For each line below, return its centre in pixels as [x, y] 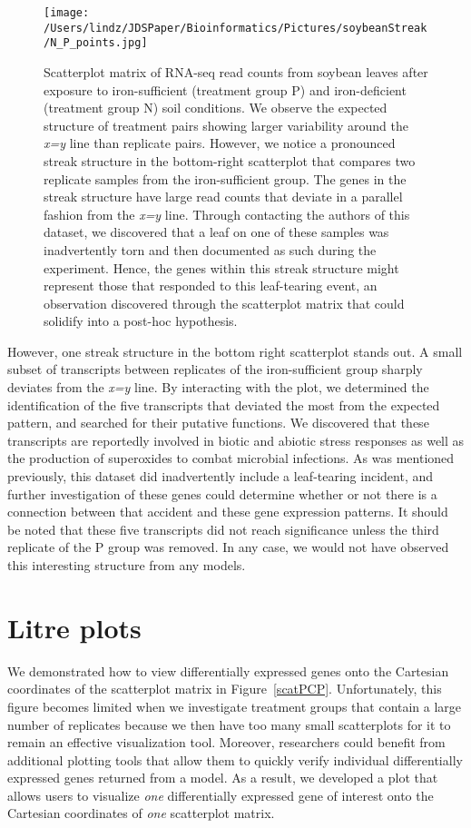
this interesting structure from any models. [127, 565]
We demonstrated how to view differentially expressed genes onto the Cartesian [228, 670]
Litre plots [74, 627]
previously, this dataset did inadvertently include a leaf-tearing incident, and [221, 476]
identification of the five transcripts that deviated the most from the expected [224, 404]
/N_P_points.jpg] [96, 43]
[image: [67, 13]
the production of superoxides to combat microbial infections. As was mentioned [231, 458]
